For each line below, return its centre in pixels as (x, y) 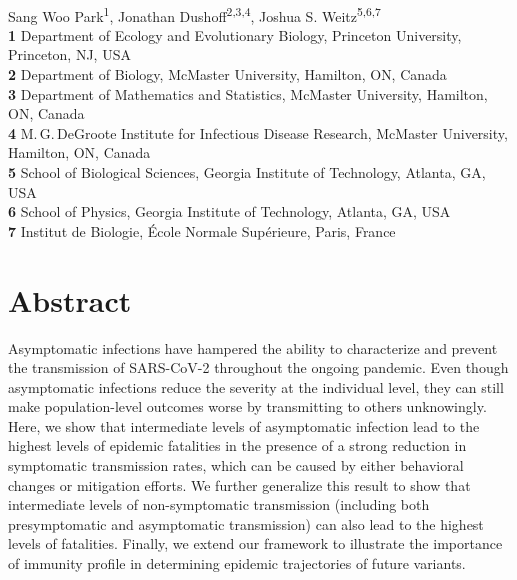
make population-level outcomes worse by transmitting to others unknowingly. (247, 406)
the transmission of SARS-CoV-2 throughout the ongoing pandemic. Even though (258, 367)
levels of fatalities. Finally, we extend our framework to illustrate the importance (255, 543)
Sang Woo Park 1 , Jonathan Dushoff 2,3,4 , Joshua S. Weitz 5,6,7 (194, 14)
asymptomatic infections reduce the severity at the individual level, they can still (256, 386)
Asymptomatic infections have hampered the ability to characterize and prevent (253, 347)
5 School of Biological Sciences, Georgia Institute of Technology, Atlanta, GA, (247, 172)
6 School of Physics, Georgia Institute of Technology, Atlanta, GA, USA (229, 211)
